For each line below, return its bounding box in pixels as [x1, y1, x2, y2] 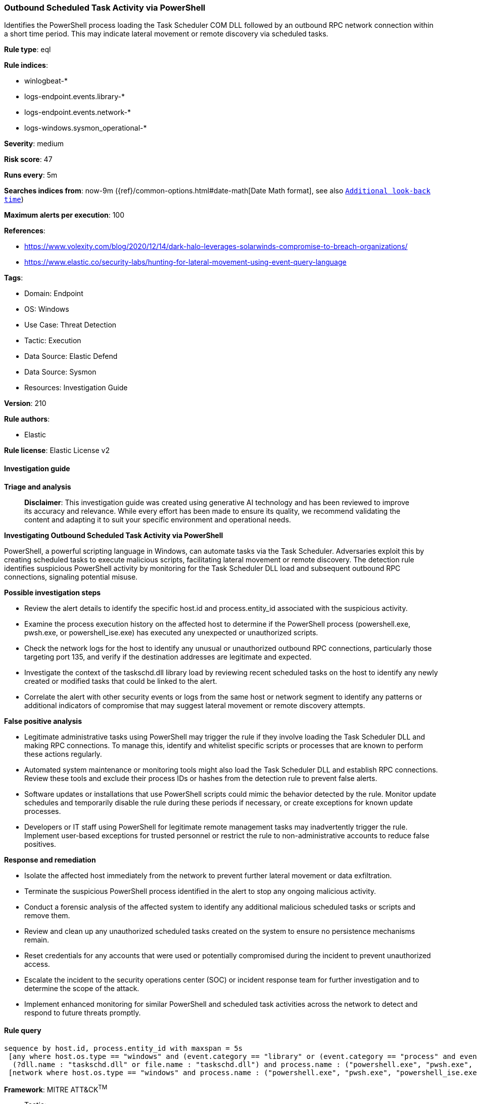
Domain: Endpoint [24, 289, 83, 298]
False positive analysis [4, 716, 82, 725]
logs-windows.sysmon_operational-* [24, 124, 147, 133]
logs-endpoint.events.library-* [24, 92, 125, 101]
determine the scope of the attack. [24, 984, 139, 993]
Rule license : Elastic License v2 [4, 446, 110, 455]
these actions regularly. [24, 749, 102, 758]
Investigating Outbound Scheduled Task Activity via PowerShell [4, 530, 223, 540]
